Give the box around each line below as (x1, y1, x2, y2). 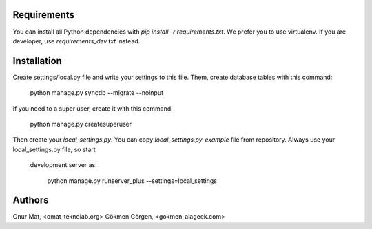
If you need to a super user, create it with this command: (12, 104, 174, 113)
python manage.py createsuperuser (30, 120, 132, 128)
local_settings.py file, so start (12, 145, 96, 153)
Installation (12, 55, 62, 67)
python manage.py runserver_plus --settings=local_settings (47, 176, 217, 185)
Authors (12, 195, 49, 206)
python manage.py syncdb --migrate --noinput (30, 89, 164, 97)
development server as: (30, 161, 98, 169)
